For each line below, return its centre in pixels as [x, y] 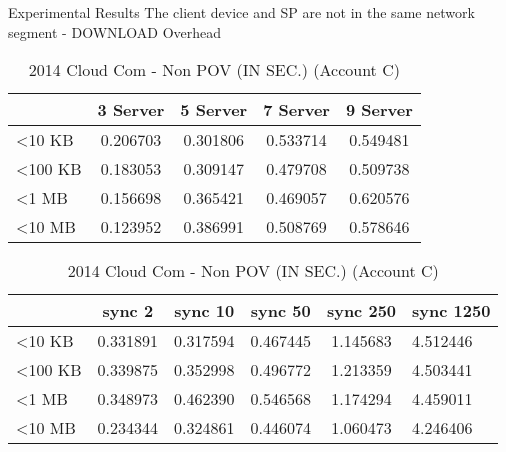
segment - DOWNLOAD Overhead [115, 31]
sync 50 [280, 311]
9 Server [379, 110]
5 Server [214, 110]
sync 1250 [451, 311]
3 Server [131, 110]
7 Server [296, 110]
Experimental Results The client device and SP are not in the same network [241, 12]
